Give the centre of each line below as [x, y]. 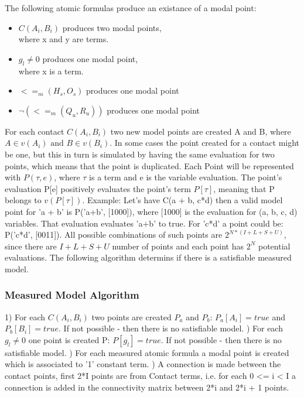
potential [274, 246]
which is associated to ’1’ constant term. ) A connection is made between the [143, 364]
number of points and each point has [178, 246]
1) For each [25, 316]
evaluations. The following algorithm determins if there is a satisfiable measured [148, 257]
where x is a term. [51, 71]
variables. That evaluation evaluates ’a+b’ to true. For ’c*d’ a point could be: [144, 223]
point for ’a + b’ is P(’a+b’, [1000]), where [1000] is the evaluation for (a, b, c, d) [151, 211]
